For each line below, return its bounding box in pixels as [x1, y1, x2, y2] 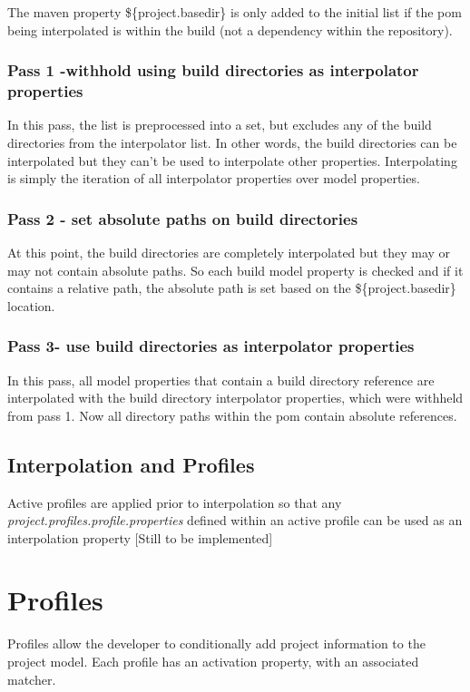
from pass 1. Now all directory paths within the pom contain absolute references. [7, 405, 457, 424]
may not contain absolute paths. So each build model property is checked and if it [7, 260, 464, 279]
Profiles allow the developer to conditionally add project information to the [7, 634, 426, 653]
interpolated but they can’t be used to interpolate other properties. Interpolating [7, 151, 457, 170]
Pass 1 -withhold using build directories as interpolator [7, 59, 419, 82]
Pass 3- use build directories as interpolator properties [7, 335, 415, 357]
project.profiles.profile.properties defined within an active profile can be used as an [7, 511, 463, 530]
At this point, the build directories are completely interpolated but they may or [7, 242, 451, 261]
